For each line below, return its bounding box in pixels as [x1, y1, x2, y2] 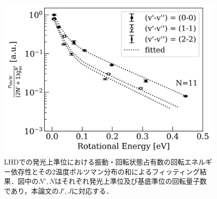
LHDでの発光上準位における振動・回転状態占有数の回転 [4, 157, 184, 166]
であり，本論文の [4, 185, 59, 196]
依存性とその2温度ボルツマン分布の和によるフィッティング [10, 166, 200, 176]
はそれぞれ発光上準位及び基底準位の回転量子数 [55, 176, 207, 186]
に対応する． [72, 185, 113, 196]
